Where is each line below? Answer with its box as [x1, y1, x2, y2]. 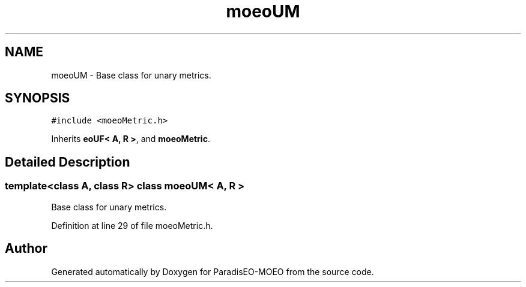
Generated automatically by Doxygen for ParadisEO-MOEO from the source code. [51, 266, 374, 277]
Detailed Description [5, 154, 130, 170]
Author [5, 241, 47, 256]
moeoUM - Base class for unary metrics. [51, 70, 211, 80]
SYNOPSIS [5, 90, 70, 106]
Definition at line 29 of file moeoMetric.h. [51, 220, 213, 231]
